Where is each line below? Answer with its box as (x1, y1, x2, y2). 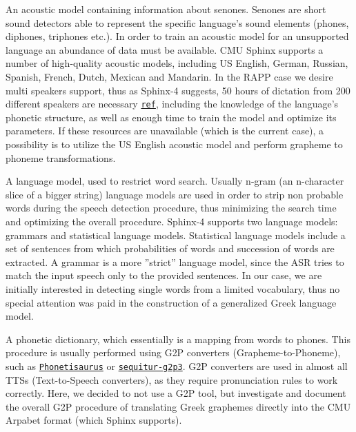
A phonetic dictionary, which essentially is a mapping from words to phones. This (6, 331, 350, 346)
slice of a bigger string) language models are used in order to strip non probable (6, 187, 344, 201)
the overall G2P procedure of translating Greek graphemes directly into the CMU (6, 399, 351, 413)
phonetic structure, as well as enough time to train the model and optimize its (6, 110, 337, 124)
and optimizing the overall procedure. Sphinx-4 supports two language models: (6, 214, 338, 228)
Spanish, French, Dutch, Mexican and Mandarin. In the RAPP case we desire (6, 69, 333, 83)
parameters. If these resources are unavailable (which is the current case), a (6, 123, 324, 138)
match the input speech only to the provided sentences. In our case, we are (6, 268, 322, 282)
